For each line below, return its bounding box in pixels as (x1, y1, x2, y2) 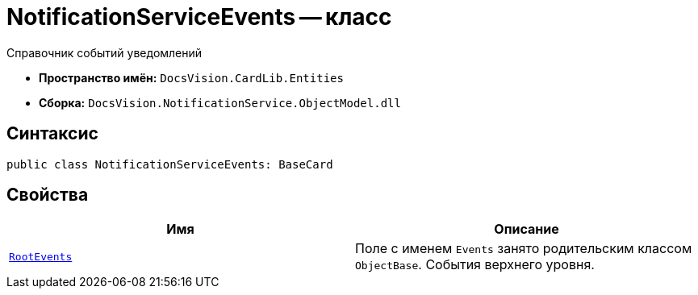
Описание (494, 221, 559, 238)
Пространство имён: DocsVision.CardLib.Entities (39, 70, 344, 85)
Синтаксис (6, 123, 98, 144)
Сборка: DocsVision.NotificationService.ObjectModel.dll (39, 95, 401, 110)
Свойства (6, 185, 89, 206)
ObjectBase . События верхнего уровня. (355, 256, 595, 273)
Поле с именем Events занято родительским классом (355, 240, 692, 257)
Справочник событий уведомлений (6, 45, 203, 60)
